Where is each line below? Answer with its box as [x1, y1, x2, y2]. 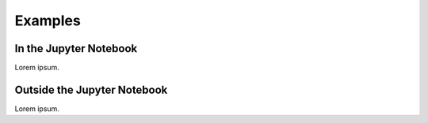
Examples [14, 12, 81, 29]
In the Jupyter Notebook [14, 42, 138, 55]
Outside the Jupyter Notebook [14, 83, 168, 96]
